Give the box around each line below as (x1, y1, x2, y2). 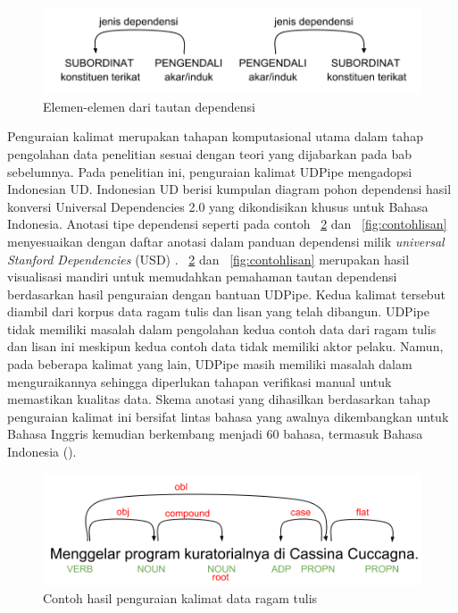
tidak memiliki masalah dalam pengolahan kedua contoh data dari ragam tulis (7, 319, 437, 338)
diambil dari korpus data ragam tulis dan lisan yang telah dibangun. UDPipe (7, 302, 429, 321)
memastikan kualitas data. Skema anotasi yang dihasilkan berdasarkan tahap (7, 390, 430, 408)
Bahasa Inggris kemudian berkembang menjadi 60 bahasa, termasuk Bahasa (7, 424, 423, 443)
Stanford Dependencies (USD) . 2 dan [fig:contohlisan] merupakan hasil (7, 249, 410, 268)
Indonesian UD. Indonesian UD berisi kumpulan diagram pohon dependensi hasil (7, 180, 452, 198)
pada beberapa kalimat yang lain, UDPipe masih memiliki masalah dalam (7, 355, 412, 374)
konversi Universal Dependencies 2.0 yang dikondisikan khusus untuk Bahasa (7, 197, 429, 215)
